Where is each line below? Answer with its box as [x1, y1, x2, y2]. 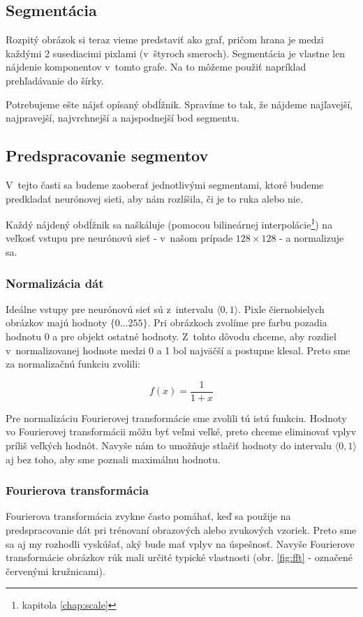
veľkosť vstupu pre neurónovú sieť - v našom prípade [6, 231, 233, 245]
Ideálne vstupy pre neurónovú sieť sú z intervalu [6, 301, 214, 316]
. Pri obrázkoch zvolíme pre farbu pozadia [147, 315, 327, 330]
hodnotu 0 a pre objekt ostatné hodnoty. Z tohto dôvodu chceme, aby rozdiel [6, 329, 336, 343]
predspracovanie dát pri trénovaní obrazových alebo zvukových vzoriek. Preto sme [6, 523, 357, 537]
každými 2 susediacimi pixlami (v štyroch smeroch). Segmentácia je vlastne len [6, 45, 346, 60]
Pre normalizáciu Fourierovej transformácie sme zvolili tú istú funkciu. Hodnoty [6, 410, 347, 425]
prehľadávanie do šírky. [6, 73, 104, 87]
